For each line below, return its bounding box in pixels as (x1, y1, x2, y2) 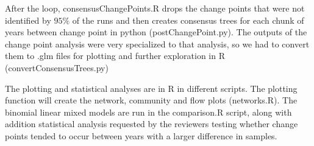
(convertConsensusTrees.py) (5, 61, 109, 74)
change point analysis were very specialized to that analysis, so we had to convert (5, 37, 310, 50)
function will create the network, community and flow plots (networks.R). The (5, 94, 298, 106)
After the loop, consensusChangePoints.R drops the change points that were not (5, 2, 305, 14)
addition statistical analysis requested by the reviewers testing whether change (5, 117, 298, 130)
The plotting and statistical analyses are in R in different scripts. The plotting (5, 82, 298, 94)
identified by (5, 13, 51, 26)
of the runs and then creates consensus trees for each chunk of (72, 13, 304, 26)
